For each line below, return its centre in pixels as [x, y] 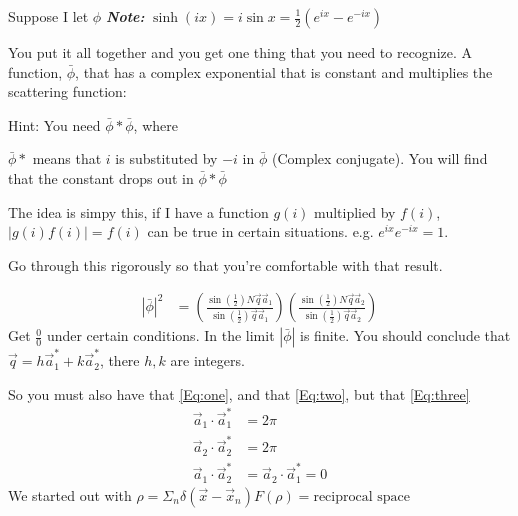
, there [119, 360]
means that [67, 158]
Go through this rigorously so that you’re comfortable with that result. [225, 264]
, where [155, 124]
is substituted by [166, 158]
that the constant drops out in [101, 177]
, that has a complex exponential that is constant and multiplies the [284, 71]
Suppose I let [48, 16]
